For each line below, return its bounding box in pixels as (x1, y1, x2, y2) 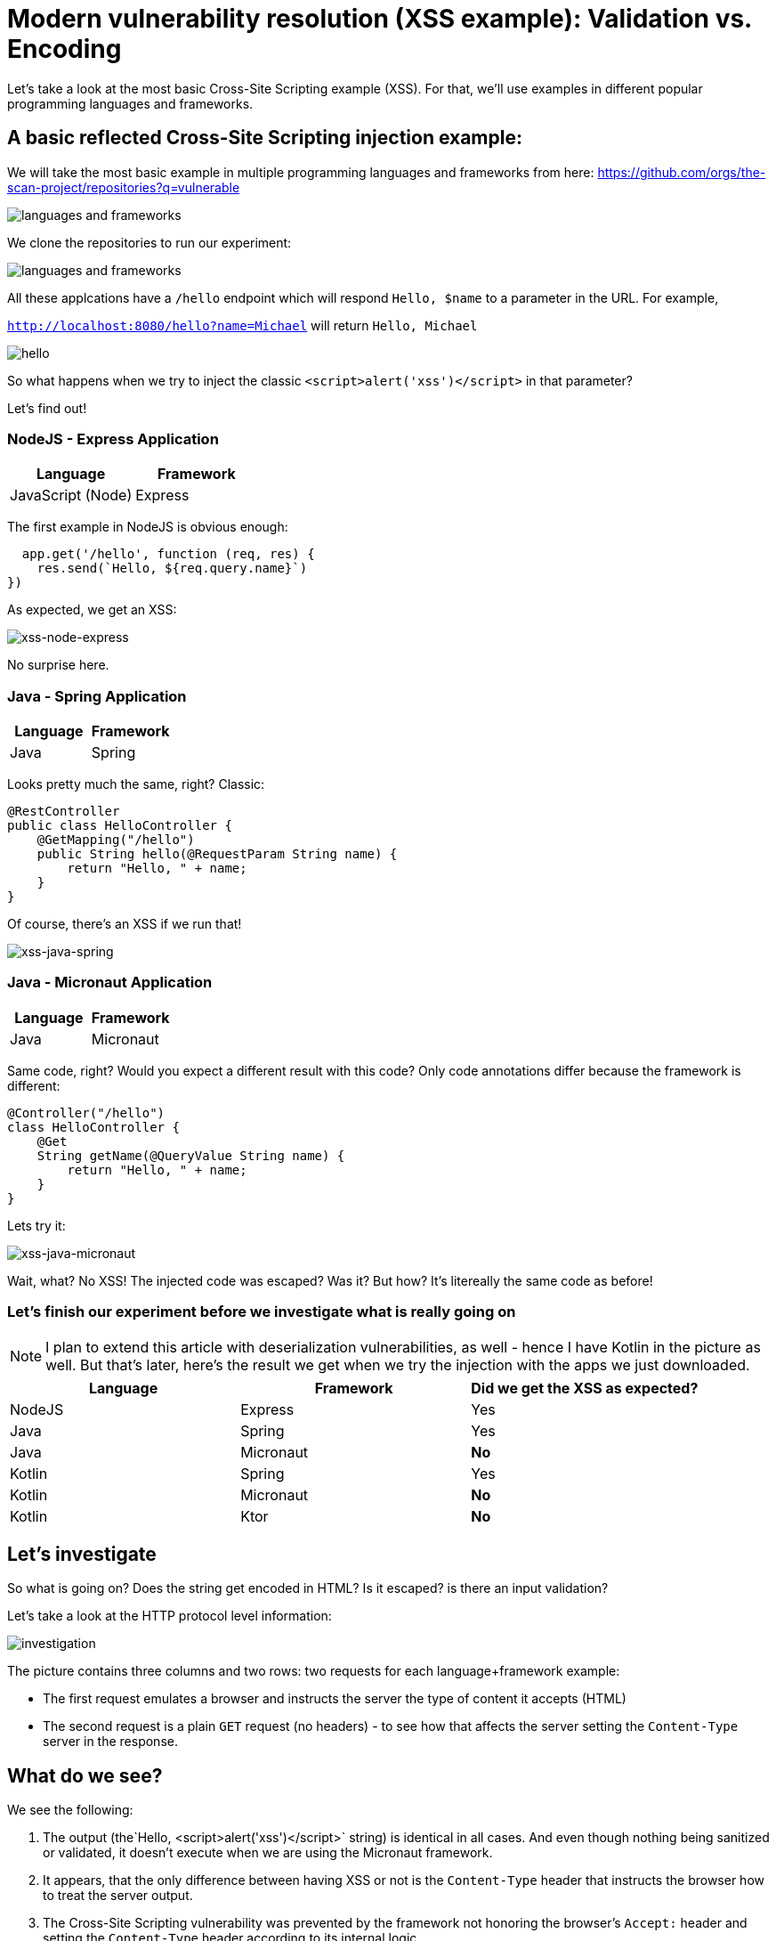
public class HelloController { (7, 818, 232, 833)
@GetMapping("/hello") (36, 832, 195, 848)
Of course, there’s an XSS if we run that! (7, 916, 242, 932)
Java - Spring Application (7, 686, 187, 705)
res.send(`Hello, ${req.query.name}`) (36, 561, 308, 576)
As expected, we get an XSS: (7, 602, 177, 618)
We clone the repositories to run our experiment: (7, 234, 292, 250)
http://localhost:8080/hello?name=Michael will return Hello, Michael (7, 317, 478, 333)
